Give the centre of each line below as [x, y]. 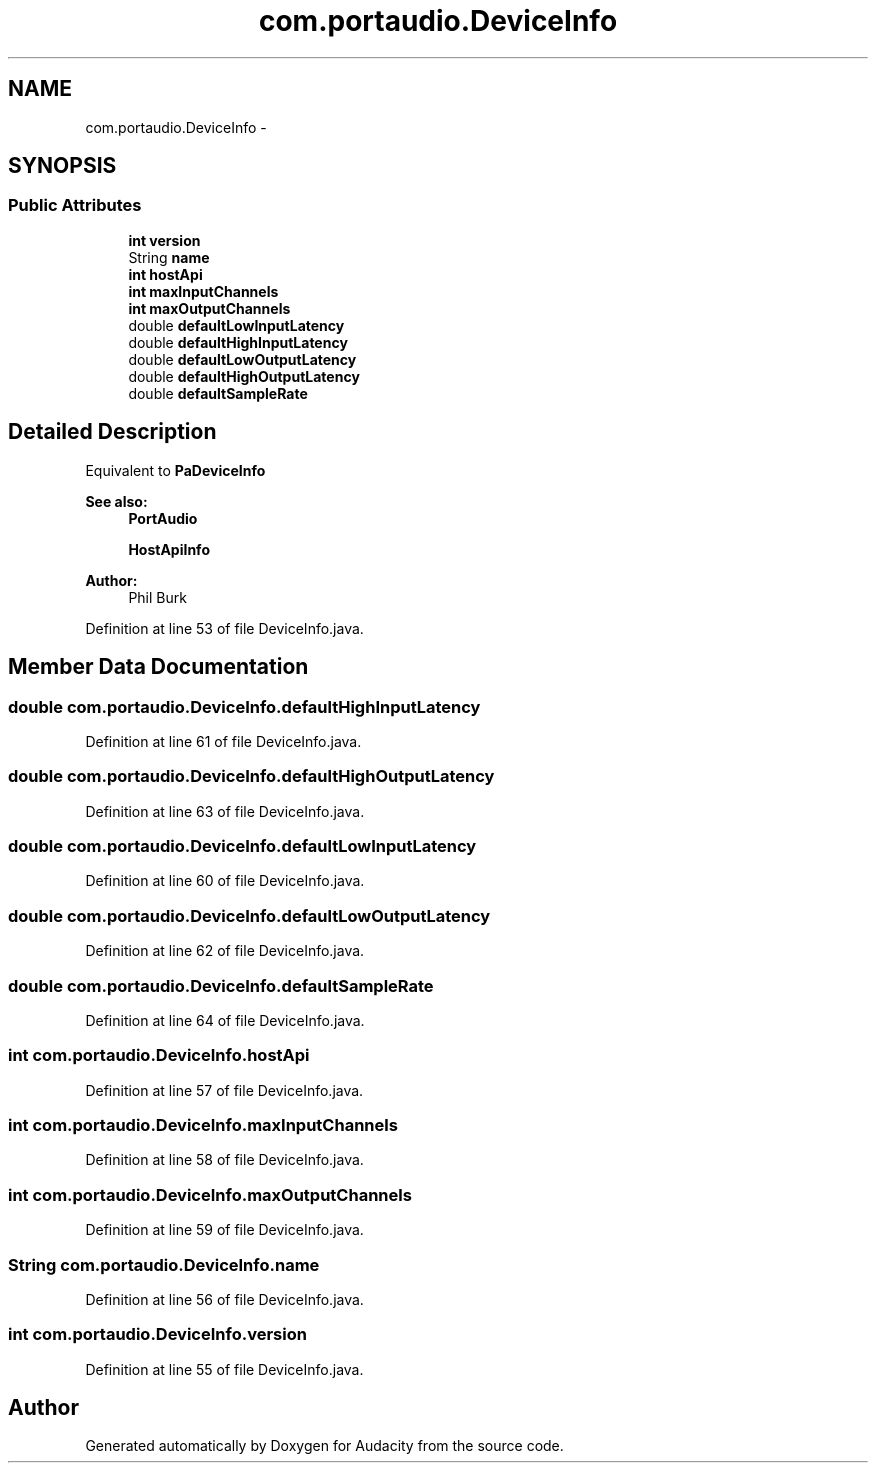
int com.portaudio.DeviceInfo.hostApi [159, 1055]
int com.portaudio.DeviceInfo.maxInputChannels [203, 1125]
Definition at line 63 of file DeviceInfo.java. [225, 811]
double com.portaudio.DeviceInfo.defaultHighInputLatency [244, 706]
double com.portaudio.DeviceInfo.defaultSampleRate [221, 985]
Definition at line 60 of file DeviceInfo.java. [225, 881]
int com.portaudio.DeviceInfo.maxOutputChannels [210, 1194]
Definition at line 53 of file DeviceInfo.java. [224, 628]
